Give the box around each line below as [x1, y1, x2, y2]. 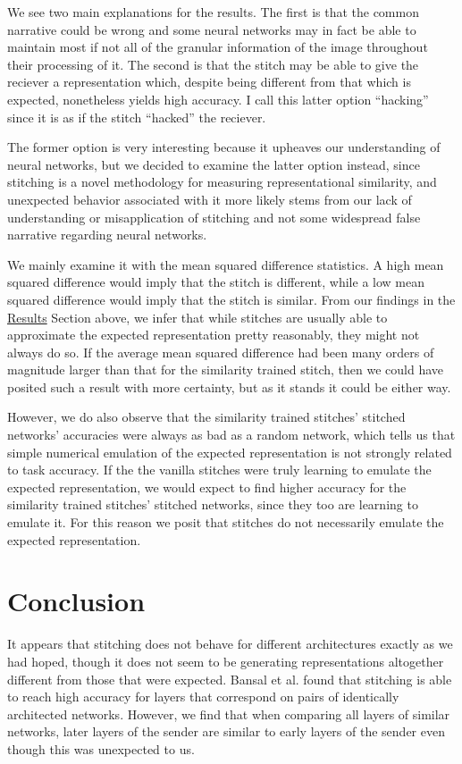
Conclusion [7, 583, 146, 619]
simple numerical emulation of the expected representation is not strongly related [7, 442, 452, 461]
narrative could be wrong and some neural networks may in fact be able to [7, 20, 416, 38]
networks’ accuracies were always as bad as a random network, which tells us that [7, 425, 456, 444]
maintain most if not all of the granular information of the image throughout [7, 38, 428, 56]
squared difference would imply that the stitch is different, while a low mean [7, 273, 424, 291]
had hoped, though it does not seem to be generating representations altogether [7, 651, 444, 670]
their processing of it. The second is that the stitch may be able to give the [7, 55, 419, 73]
